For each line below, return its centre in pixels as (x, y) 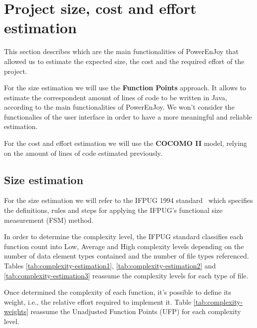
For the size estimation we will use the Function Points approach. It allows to (125, 88)
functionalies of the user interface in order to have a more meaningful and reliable (128, 116)
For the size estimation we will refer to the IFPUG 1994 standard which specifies (128, 200)
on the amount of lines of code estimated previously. (83, 153)
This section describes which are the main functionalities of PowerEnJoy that (121, 51)
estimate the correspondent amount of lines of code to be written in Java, (116, 97)
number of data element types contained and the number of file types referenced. (127, 256)
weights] (16, 311)
